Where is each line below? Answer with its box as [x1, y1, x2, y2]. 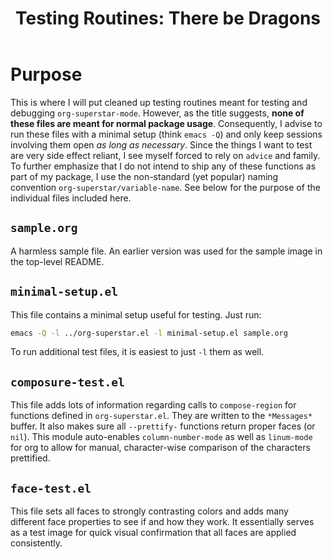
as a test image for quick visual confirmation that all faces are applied [10, 527, 297, 539]
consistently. [10, 537, 63, 549]
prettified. [10, 452, 51, 464]
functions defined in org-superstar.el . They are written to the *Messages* [10, 410, 313, 422]
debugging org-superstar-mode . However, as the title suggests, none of [10, 107, 305, 119]
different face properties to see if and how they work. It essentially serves [10, 516, 315, 528]
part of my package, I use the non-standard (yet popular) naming [10, 170, 279, 182]
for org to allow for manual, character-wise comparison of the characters [10, 442, 311, 454]
